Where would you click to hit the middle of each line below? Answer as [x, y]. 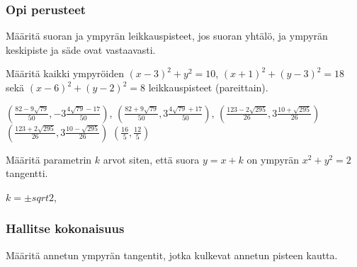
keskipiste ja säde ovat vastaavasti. [81, 49]
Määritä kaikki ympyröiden [65, 73]
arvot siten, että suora [151, 159]
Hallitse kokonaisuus [65, 228]
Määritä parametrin [49, 159]
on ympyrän [273, 159]
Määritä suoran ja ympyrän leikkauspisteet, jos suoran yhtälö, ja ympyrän [167, 36]
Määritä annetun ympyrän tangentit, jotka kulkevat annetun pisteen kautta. [172, 255]
